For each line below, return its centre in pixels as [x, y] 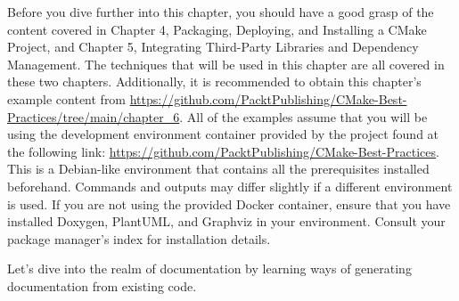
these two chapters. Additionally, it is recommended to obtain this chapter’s [214, 81]
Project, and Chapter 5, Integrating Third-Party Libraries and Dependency [213, 47]
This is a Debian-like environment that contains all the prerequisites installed [218, 169]
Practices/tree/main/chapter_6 [94, 116]
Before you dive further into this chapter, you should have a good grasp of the [221, 12]
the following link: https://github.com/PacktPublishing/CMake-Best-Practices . [223, 151]
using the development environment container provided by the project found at [223, 134]
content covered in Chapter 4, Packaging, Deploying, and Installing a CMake [217, 29]
